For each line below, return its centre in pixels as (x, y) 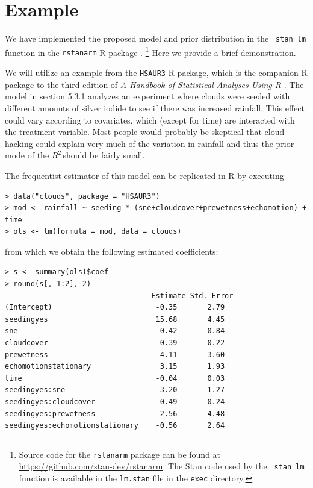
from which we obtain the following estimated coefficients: (112, 251)
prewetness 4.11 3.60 (115, 355)
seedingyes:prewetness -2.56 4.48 (115, 414)
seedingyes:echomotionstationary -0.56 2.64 (115, 426)
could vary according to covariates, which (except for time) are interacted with (150, 120)
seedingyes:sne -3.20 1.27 (115, 390)
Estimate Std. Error (192, 296)
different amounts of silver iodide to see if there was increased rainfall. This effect (155, 108)
